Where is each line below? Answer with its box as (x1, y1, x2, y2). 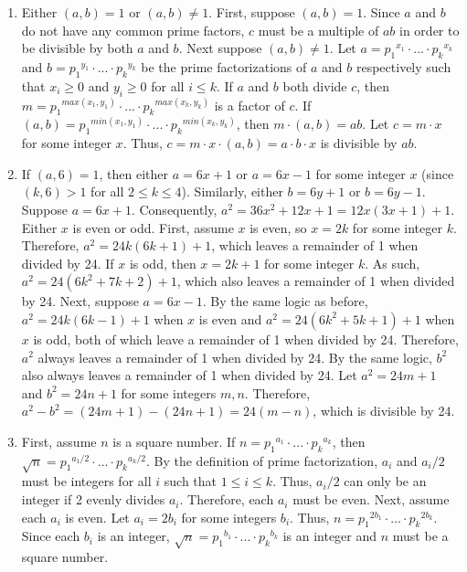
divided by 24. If (21, 253, 114, 272)
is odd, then (129, 253, 196, 272)
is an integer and (282, 526, 377, 546)
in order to (399, 20, 460, 39)
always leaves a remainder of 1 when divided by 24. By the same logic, (37, 347, 432, 366)
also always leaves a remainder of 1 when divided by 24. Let (21, 365, 357, 385)
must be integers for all (21, 471, 152, 491)
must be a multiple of (258, 20, 379, 39)
